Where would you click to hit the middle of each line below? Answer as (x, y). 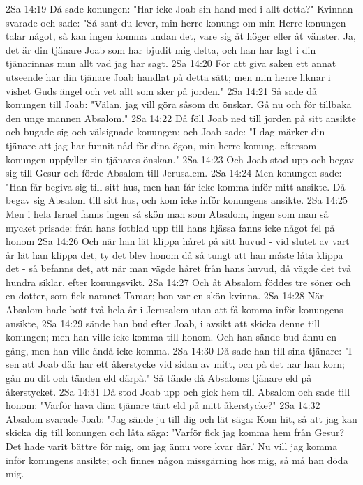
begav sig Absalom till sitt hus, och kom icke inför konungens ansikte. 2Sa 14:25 (177, 200)
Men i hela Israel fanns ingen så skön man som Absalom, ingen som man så (167, 213)
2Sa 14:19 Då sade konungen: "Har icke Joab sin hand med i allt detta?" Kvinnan (179, 8)
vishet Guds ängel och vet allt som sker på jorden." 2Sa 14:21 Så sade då (161, 90)
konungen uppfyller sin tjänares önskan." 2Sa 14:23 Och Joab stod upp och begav (180, 159)
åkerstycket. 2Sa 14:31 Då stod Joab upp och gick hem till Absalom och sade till (178, 391)
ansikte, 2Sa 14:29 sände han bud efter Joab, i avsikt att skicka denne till (163, 323)
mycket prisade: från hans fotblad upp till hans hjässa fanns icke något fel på (170, 227)
